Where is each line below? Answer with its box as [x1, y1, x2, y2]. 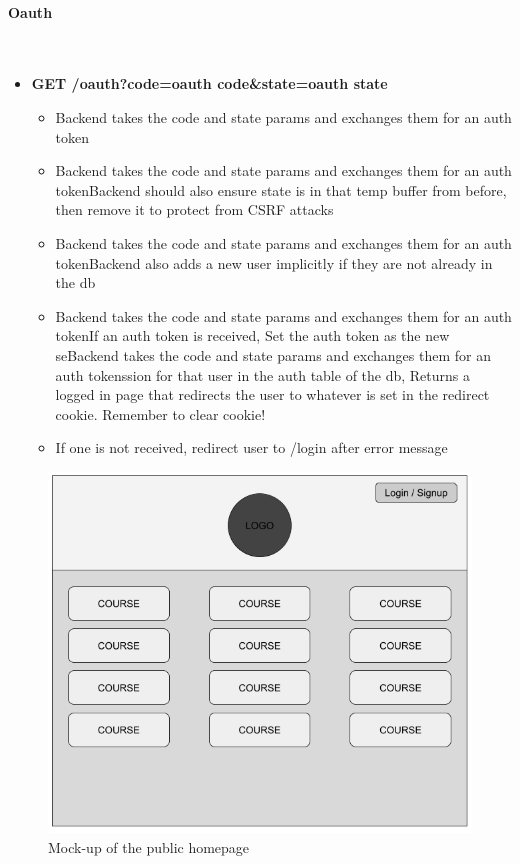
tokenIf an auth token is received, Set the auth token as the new [55, 325, 450, 346]
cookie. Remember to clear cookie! [55, 403, 266, 424]
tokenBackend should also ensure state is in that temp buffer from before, [55, 179, 507, 200]
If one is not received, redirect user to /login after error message [55, 437, 448, 458]
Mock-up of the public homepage [48, 836, 250, 857]
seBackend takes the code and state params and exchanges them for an [55, 344, 491, 365]
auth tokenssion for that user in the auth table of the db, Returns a [55, 364, 471, 385]
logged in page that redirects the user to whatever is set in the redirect [55, 384, 490, 405]
